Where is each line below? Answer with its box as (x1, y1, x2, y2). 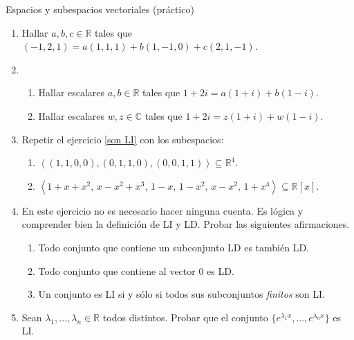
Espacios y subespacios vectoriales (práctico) (6, 2, 194, 16)
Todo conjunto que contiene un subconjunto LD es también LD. (38, 240, 309, 254)
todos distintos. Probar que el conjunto (102, 310, 268, 324)
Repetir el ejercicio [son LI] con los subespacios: (21, 132, 224, 146)
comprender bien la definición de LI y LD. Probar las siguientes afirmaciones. (21, 217, 350, 231)
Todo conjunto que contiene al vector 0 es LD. (38, 263, 234, 278)
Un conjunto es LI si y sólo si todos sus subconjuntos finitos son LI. (38, 287, 325, 301)
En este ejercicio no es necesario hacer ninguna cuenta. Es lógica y (21, 203, 304, 217)
